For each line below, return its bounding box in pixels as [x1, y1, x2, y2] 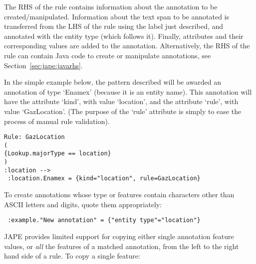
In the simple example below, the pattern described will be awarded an [4, 77, 222, 87]
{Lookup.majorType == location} [4, 150, 111, 157]
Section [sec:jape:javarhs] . [4, 60, 83, 70]
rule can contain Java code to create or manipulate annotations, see [4, 50, 211, 60]
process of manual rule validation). [4, 116, 110, 126]
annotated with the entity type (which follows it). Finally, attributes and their [4, 30, 244, 41]
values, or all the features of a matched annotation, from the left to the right [4, 241, 239, 251]
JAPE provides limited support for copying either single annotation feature [4, 231, 234, 241]
